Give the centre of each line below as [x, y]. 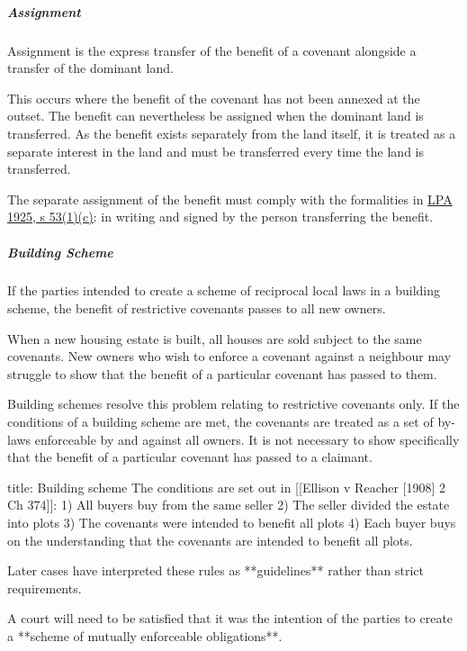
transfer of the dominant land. [90, 68]
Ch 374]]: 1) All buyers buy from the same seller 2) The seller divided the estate [229, 505]
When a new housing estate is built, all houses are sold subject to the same [215, 338]
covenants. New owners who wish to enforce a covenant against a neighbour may [229, 356]
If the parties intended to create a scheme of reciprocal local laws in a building [224, 290]
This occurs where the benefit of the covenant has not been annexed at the [214, 98]
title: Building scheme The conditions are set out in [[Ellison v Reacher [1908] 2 [227, 487]
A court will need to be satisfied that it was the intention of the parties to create [230, 618]
